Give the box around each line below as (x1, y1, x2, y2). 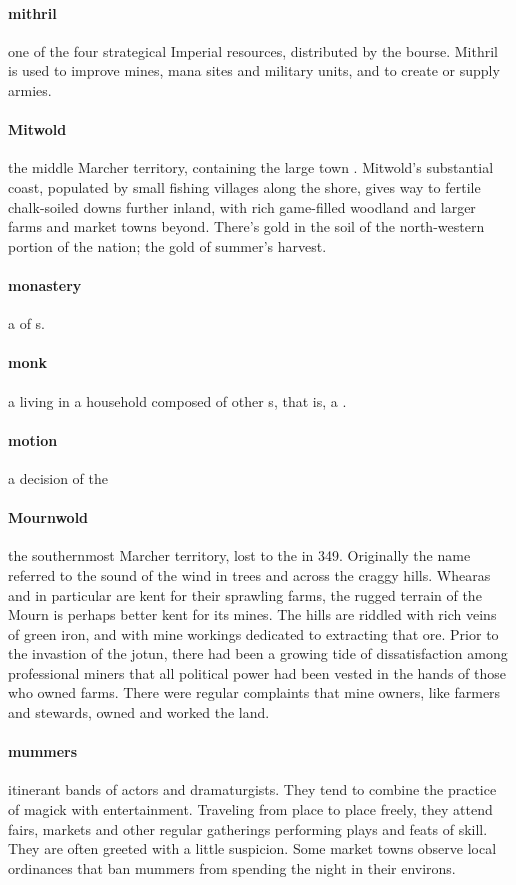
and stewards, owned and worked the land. (8, 702, 270, 723)
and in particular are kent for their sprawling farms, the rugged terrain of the (8, 584, 482, 605)
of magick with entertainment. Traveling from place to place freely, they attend (8, 799, 493, 820)
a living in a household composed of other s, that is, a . (8, 390, 347, 411)
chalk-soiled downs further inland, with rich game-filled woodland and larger (8, 196, 476, 217)
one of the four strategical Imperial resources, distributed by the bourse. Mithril (8, 40, 498, 61)
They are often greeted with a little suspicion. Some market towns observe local (8, 838, 497, 859)
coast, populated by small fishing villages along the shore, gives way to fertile (8, 176, 481, 197)
